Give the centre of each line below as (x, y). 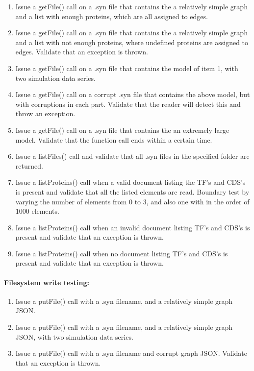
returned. (29, 165)
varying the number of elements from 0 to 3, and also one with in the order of (132, 201)
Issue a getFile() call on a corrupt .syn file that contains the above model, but (133, 94)
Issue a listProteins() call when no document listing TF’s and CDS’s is (122, 253)
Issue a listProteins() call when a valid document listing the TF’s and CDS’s (130, 182)
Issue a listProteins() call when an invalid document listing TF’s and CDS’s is (133, 227)
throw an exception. (45, 113)
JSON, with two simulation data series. (74, 336)
